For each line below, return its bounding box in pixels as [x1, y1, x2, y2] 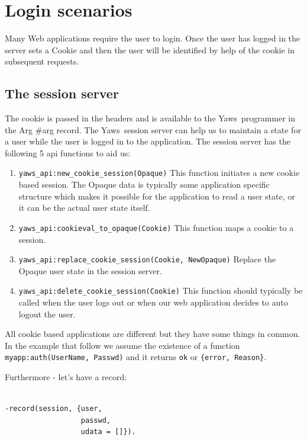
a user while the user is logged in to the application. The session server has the [5, 135, 290, 147]
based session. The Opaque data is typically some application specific [18, 178, 270, 191]
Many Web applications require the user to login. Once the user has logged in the [5, 32, 300, 44]
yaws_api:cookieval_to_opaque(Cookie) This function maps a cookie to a [18, 221, 294, 233]
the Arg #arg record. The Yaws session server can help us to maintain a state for [5, 123, 301, 136]
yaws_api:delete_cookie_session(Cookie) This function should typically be [18, 284, 303, 297]
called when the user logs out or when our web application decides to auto [18, 296, 288, 309]
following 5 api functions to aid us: [5, 146, 131, 159]
